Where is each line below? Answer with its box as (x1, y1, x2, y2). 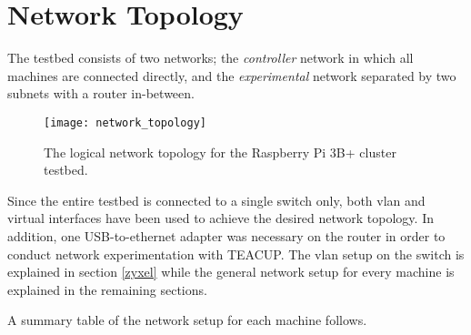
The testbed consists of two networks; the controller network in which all (7, 48, 414, 67)
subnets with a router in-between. (7, 84, 195, 103)
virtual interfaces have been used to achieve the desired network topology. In (7, 208, 434, 228)
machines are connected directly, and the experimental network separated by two (7, 66, 456, 85)
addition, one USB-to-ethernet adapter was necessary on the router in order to (7, 226, 446, 245)
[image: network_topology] (44, 116, 206, 129)
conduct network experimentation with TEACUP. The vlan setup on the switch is (7, 244, 465, 263)
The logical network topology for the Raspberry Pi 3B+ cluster (44, 142, 396, 161)
